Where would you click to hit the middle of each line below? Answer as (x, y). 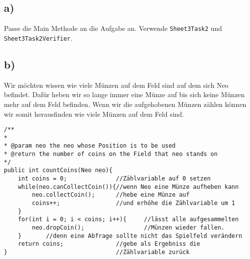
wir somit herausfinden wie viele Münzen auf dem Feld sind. (94, 114)
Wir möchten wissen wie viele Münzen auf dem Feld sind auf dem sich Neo (116, 85)
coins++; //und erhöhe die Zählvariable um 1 (134, 203)
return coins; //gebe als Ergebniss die (109, 244)
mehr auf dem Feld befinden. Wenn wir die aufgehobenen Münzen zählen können (125, 104)
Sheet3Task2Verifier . (38, 38)
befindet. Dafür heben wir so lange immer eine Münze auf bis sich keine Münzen (125, 94)
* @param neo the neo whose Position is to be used (90, 146)
